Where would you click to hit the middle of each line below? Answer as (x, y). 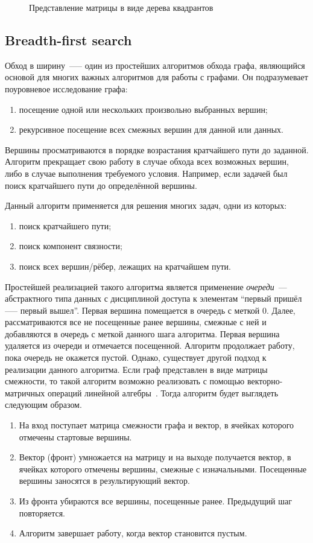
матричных (25, 392)
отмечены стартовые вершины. (75, 437)
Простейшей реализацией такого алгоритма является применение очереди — (146, 286)
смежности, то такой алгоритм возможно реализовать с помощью (125, 381)
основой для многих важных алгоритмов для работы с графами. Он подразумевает (156, 77)
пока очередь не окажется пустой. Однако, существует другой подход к (136, 357)
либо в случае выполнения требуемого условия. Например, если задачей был (146, 173)
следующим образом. (43, 405)
